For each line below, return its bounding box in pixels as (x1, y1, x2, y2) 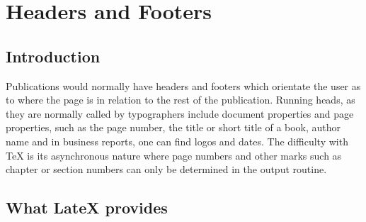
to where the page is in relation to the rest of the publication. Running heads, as (6, 92, 355, 107)
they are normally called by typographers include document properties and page (6, 106, 354, 121)
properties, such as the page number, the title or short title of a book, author (6, 120, 341, 135)
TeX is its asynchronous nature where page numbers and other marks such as (6, 148, 342, 162)
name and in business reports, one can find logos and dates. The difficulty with (6, 133, 348, 148)
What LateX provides (6, 196, 168, 218)
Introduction (6, 45, 101, 67)
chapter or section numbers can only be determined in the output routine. (6, 162, 327, 177)
